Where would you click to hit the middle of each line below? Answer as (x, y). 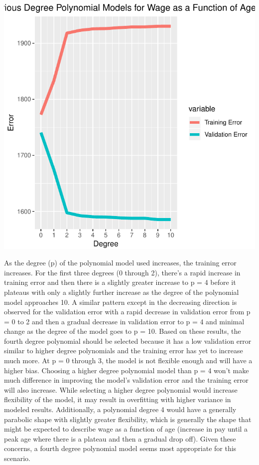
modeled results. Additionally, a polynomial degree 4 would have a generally (120, 409)
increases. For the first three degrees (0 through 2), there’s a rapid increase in (122, 272)
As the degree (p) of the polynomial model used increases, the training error (120, 263)
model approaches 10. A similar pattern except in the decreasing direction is (121, 302)
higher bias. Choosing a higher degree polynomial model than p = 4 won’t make (127, 370)
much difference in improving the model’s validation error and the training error (126, 380)
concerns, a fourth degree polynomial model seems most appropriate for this (120, 448)
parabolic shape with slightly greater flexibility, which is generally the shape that (128, 419)
